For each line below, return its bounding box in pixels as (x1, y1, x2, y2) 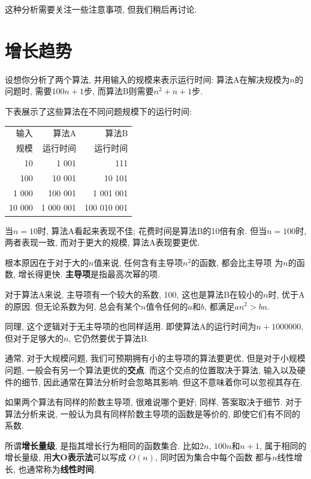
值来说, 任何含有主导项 (93, 256, 183, 268)
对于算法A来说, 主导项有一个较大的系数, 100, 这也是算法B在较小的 (5, 288, 264, 300)
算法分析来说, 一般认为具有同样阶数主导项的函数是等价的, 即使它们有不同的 (5, 407, 301, 420)
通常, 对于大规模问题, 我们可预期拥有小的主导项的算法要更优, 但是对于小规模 (5, 352, 306, 364)
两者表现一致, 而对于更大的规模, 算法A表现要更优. (5, 236, 200, 249)
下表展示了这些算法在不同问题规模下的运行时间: (5, 104, 192, 117)
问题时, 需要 (5, 85, 52, 97)
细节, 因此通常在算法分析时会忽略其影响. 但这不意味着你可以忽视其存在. (21, 375, 303, 388)
